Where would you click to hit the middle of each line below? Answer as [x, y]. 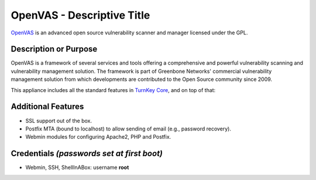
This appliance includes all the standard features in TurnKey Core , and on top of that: [113, 90]
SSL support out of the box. [59, 121]
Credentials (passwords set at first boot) [87, 153]
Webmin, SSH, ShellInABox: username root [77, 167]
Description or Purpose [54, 49]
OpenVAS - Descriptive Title [80, 15]
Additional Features [47, 107]
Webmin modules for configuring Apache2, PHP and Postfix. [98, 137]
